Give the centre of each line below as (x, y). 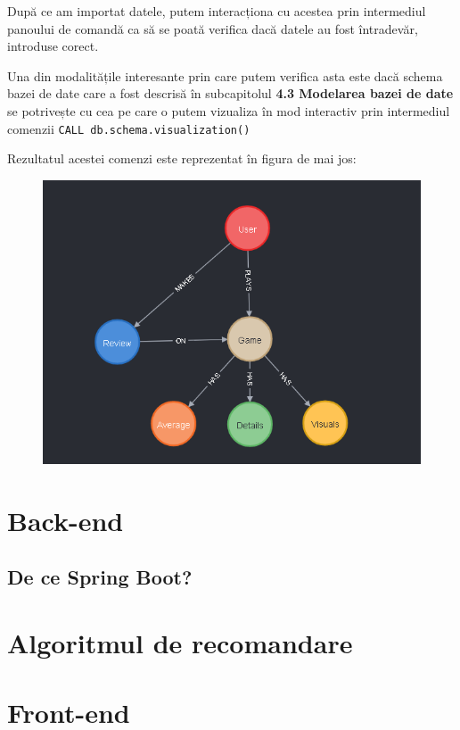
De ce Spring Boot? (100, 577)
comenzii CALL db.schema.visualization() (129, 128)
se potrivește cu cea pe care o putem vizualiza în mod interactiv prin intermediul (229, 110)
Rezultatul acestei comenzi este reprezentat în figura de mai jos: (182, 158)
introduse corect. (53, 46)
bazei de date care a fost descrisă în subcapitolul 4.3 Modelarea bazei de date (230, 93)
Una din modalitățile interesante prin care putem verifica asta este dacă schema (225, 75)
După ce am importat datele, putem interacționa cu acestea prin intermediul (217, 11)
